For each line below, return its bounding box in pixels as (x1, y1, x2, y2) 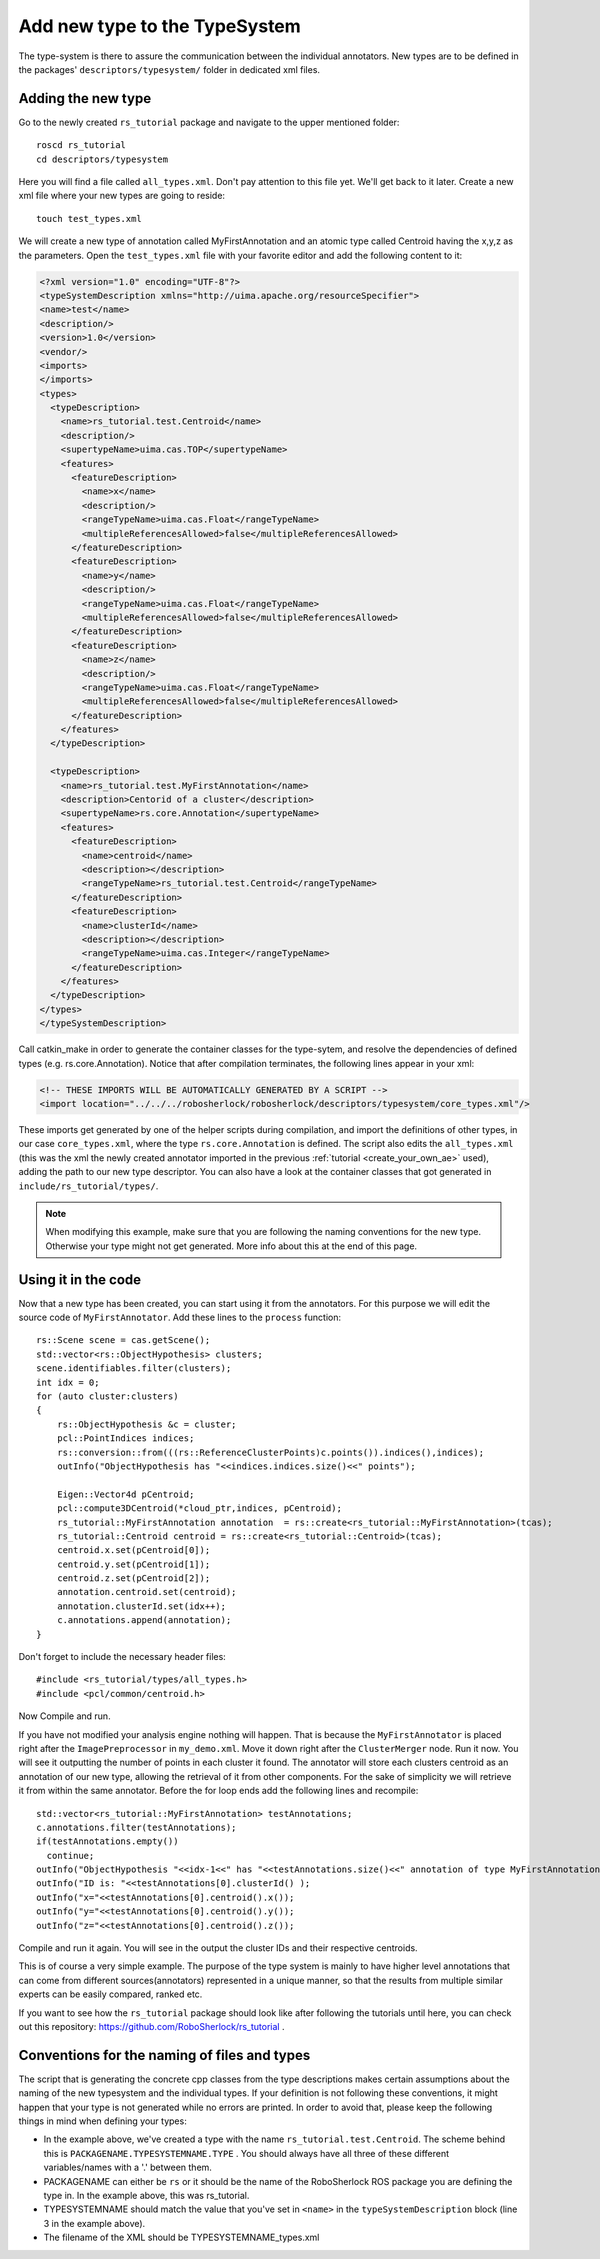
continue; (46, 1850, 95, 1861)
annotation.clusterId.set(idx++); (56, 1600, 227, 1612)
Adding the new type (18, 90, 152, 107)
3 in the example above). (43, 2217, 146, 2229)
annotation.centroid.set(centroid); (56, 1586, 237, 1598)
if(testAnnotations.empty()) (36, 1836, 179, 1847)
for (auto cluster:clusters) (36, 1390, 179, 1402)
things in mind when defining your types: (18, 2115, 187, 2127)
